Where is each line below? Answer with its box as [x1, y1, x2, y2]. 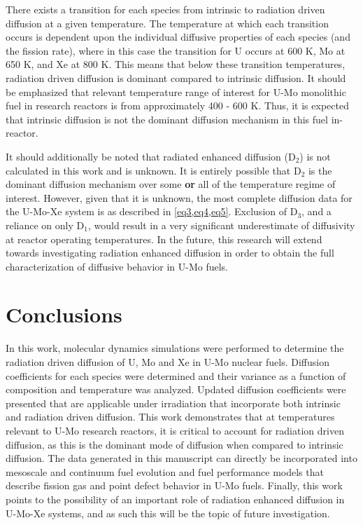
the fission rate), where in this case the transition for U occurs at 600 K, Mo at [6, 43, 346, 57]
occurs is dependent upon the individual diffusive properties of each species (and [6, 29, 350, 44]
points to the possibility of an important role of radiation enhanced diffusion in [6, 491, 345, 506]
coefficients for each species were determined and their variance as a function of [6, 368, 346, 383]
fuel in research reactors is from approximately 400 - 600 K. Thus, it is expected [6, 98, 349, 113]
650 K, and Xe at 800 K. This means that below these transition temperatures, [6, 57, 346, 71]
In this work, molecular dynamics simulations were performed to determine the [6, 341, 344, 355]
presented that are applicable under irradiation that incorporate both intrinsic [6, 395, 341, 410]
